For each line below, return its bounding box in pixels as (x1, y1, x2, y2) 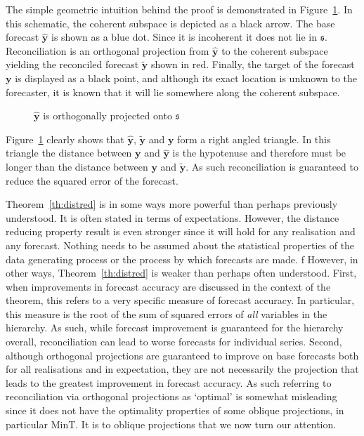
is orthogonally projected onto (43, 108, 172, 123)
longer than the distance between (6, 159, 148, 173)
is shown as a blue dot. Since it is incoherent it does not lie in (51, 29, 318, 44)
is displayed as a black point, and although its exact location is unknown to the (15, 70, 358, 85)
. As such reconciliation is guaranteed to (186, 159, 358, 173)
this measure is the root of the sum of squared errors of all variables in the (6, 306, 327, 321)
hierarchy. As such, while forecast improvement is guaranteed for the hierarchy (6, 320, 344, 335)
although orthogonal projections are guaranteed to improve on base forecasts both (6, 348, 359, 362)
